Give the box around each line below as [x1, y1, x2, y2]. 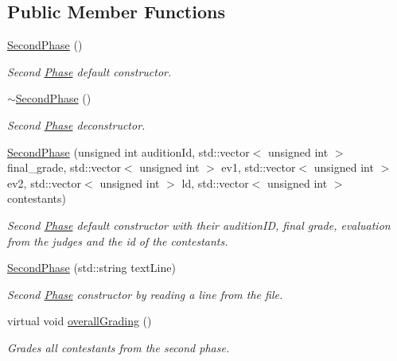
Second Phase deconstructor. [7, 116, 146, 133]
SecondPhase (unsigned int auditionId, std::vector [7, 143, 250, 160]
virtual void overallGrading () [7, 312, 152, 329]
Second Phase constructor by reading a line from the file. [7, 285, 283, 302]
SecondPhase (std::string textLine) [7, 259, 176, 276]
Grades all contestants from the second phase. [7, 339, 230, 355]
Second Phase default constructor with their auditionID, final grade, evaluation [7, 216, 391, 233]
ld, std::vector [181, 174, 249, 191]
